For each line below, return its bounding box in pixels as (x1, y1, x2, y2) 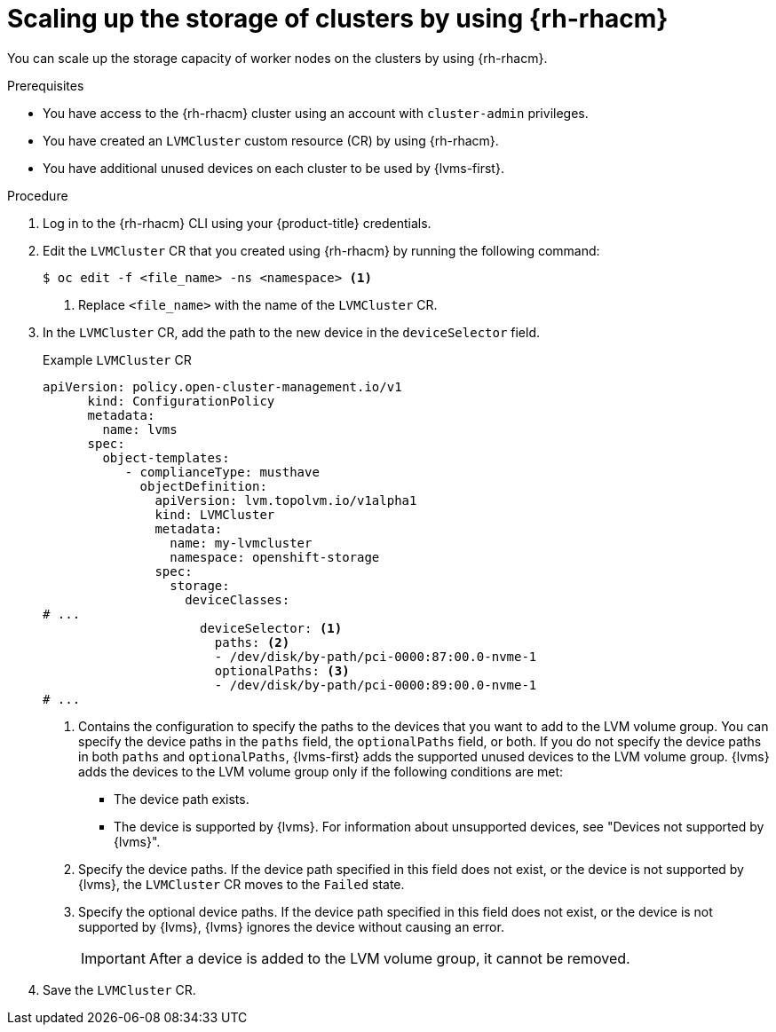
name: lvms (102, 421, 178, 437)
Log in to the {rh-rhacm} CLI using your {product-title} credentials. (43, 215, 432, 231)
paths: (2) (214, 634, 290, 650)
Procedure (7, 187, 68, 203)
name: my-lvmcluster (170, 535, 313, 550)
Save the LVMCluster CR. (43, 981, 196, 997)
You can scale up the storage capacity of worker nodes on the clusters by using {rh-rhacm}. (7, 50, 548, 66)
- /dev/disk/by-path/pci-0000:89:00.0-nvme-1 (214, 677, 537, 692)
